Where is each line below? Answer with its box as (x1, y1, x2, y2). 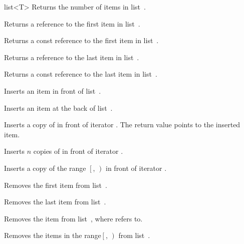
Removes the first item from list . (4, 179, 107, 190)
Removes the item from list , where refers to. (4, 213, 143, 223)
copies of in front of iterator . (33, 146, 123, 156)
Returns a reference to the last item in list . (4, 52, 139, 62)
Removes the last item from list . (4, 196, 106, 207)
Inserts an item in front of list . (4, 85, 101, 96)
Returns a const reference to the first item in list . (4, 35, 159, 46)
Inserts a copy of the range (4, 162, 86, 173)
